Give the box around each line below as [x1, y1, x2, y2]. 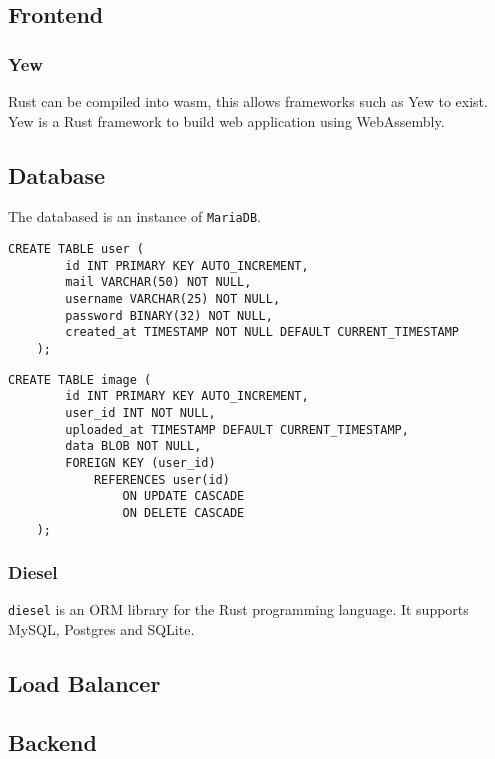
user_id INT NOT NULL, [65, 405, 216, 420]
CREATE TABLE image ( [8, 372, 152, 387]
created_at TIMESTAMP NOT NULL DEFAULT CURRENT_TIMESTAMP [65, 325, 460, 340]
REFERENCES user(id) [93, 472, 230, 487]
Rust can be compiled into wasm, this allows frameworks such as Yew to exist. [8, 91, 488, 111]
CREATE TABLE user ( [8, 242, 145, 257]
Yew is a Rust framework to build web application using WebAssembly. [8, 110, 445, 131]
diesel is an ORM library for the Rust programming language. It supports [8, 599, 469, 620]
